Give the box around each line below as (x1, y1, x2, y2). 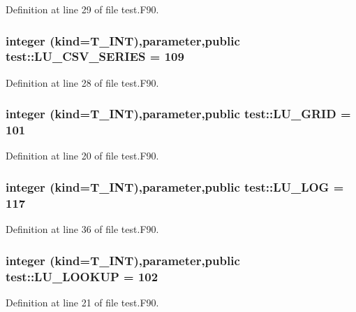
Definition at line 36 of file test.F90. (6, 222, 159, 236)
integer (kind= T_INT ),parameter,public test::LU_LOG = (6, 178, 344, 195)
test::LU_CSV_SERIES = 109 (6, 48, 184, 65)
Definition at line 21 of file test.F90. (6, 295, 159, 309)
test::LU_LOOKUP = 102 (6, 267, 158, 285)
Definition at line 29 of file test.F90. (6, 2, 159, 16)
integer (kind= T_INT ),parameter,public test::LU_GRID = (6, 105, 351, 122)
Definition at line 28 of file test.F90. (6, 75, 159, 90)
